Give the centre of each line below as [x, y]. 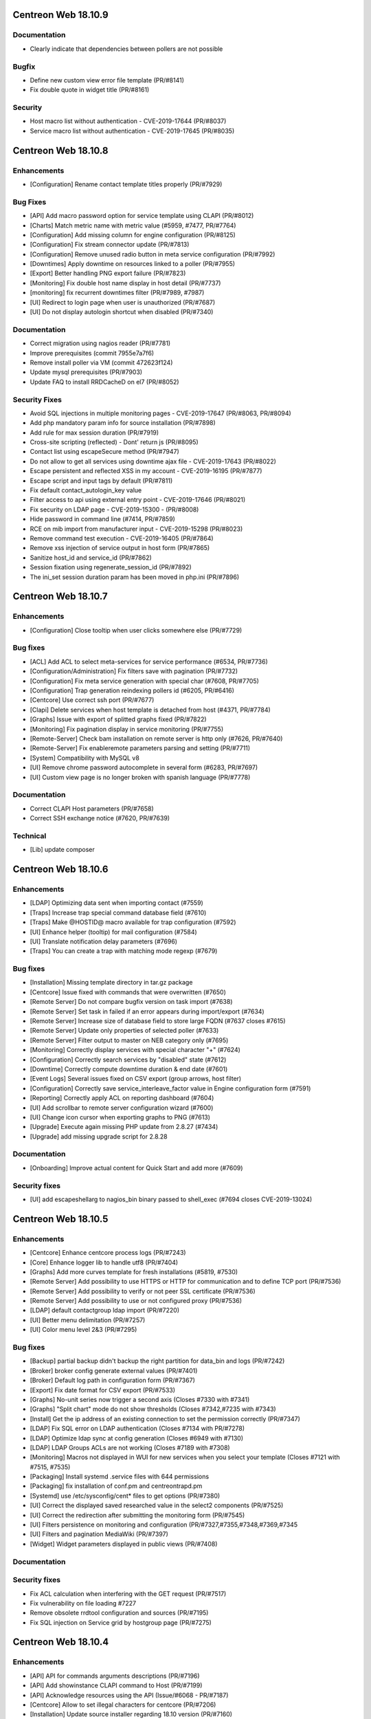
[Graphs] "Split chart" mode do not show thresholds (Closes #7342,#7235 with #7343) [153, 1409]
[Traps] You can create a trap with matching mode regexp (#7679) [124, 951]
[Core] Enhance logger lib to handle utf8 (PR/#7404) [104, 1262]
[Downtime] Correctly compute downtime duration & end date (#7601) [129, 1069]
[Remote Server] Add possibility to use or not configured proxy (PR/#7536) [136, 1301]
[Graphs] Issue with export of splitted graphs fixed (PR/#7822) [118, 719]
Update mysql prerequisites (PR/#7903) [86, 372]
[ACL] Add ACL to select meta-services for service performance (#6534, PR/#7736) [149, 661]
